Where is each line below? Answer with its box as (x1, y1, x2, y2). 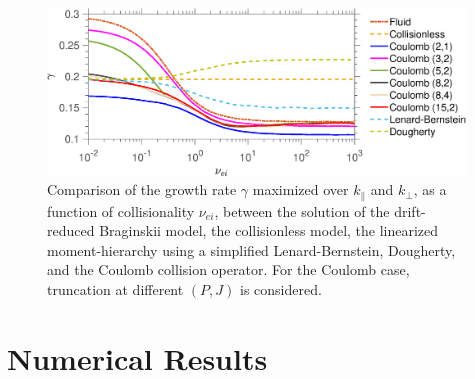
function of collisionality (47, 200, 195, 221)
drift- (394, 200, 426, 221)
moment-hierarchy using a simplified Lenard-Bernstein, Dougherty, (47, 239, 456, 260)
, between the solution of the (214, 200, 390, 221)
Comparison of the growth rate (47, 179, 237, 200)
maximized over (252, 179, 349, 200)
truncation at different (47, 279, 184, 300)
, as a (413, 179, 447, 200)
